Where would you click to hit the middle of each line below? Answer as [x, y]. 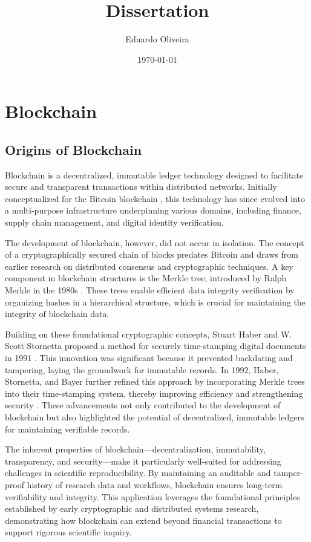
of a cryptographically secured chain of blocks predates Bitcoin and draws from [152, 254]
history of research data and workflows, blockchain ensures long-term [155, 484]
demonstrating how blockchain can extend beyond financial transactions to [143, 520]
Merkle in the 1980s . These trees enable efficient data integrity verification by [150, 290]
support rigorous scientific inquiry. [68, 532]
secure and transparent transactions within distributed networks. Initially [141, 187]
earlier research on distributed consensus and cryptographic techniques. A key [149, 266]
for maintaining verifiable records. [67, 429]
